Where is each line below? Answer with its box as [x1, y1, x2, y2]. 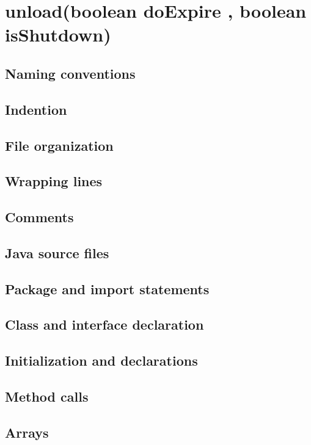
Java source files [5, 243, 109, 262]
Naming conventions [5, 63, 136, 82]
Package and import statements [5, 279, 210, 298]
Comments [5, 208, 74, 226]
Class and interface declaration [5, 315, 204, 334]
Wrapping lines [5, 172, 103, 190]
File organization [5, 136, 114, 154]
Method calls [5, 386, 89, 405]
